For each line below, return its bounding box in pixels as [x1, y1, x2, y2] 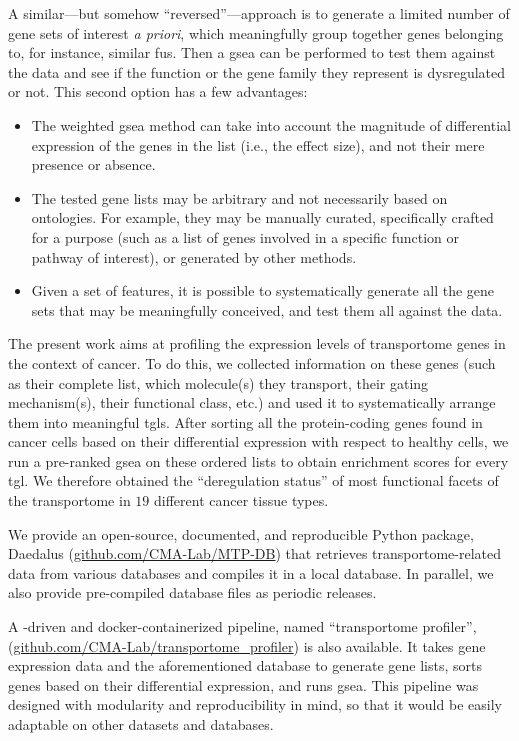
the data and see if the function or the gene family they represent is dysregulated [8, 61, 506, 82]
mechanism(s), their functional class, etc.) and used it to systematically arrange [8, 392, 496, 413]
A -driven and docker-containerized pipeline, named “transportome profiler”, [8, 616, 477, 637]
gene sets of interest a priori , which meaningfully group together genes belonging [8, 22, 504, 43]
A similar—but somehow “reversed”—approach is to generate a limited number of [8, 3, 510, 23]
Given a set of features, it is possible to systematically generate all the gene [31, 280, 495, 301]
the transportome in [8, 490, 131, 511]
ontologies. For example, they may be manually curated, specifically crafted [31, 207, 494, 228]
